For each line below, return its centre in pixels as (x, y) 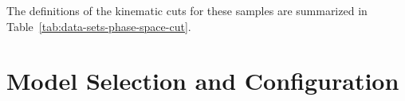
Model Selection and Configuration (203, 81)
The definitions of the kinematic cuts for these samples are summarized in (187, 10)
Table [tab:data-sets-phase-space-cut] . (99, 26)
